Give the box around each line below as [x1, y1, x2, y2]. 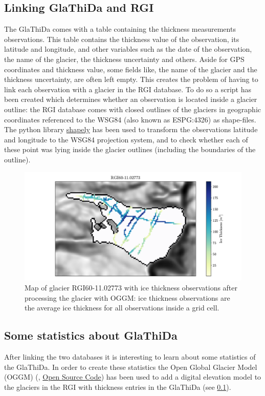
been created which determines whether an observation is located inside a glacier [4, 94, 257, 105]
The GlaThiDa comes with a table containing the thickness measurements [4, 24, 236, 34]
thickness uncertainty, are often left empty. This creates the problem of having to [4, 74, 258, 85]
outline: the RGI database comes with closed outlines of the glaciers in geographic [4, 103, 261, 114]
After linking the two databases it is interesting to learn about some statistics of [4, 351, 256, 362]
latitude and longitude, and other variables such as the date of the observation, [4, 44, 252, 54]
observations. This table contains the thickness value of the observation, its [4, 33, 239, 44]
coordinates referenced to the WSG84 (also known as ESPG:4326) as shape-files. [4, 114, 256, 124]
